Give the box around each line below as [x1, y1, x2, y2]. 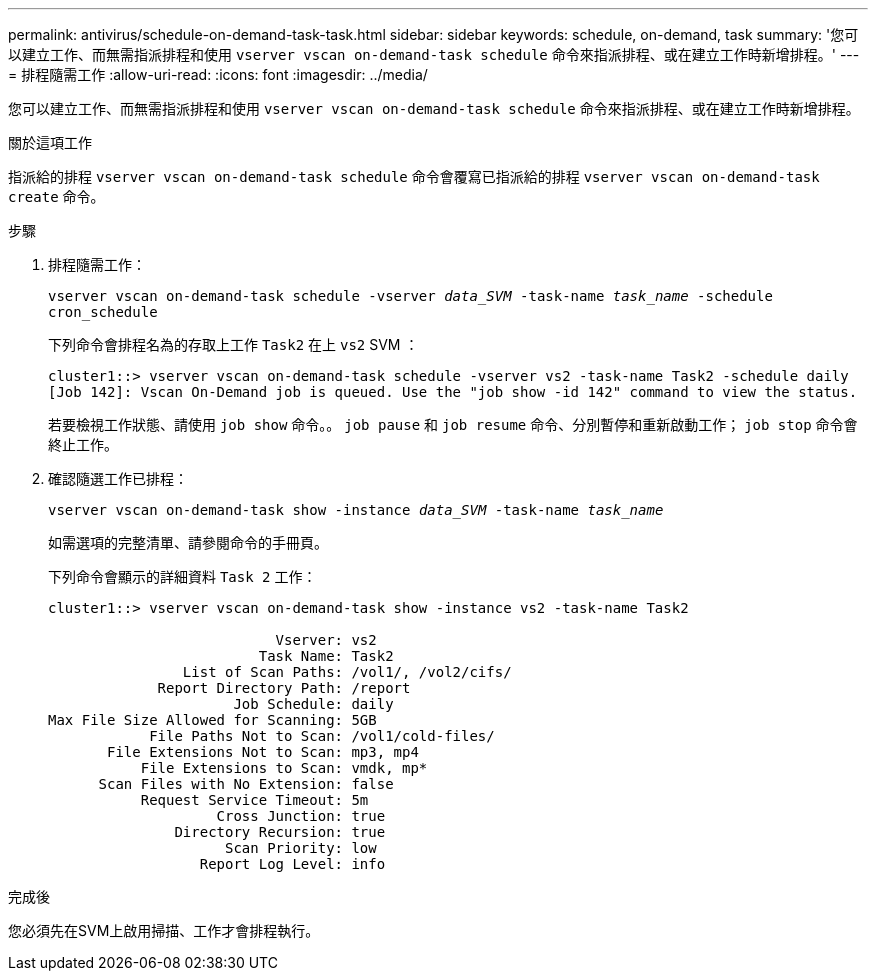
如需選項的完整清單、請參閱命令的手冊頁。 [48, 534, 328, 551]
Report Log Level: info [199, 856, 386, 872]
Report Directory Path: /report [157, 680, 411, 696]
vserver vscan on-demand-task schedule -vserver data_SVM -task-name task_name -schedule [48, 288, 773, 304]
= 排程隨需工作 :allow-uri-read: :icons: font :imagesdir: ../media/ [8, 66, 428, 83]
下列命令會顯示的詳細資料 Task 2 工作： [48, 568, 317, 585]
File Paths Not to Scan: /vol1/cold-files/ [149, 728, 495, 744]
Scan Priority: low [225, 840, 377, 856]
